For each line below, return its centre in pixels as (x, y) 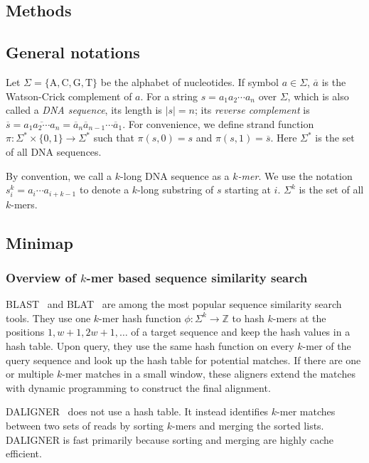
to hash (248, 318)
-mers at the (299, 318)
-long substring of (176, 190)
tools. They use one (48, 318)
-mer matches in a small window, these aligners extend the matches (209, 374)
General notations (73, 52)
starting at (248, 190)
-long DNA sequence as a (175, 175)
